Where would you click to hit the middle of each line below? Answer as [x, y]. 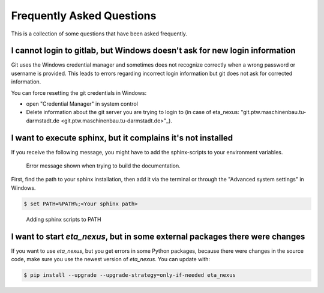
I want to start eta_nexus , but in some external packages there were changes [158, 236]
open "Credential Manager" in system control [82, 104]
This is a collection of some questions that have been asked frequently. [99, 34]
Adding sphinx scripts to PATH [64, 219]
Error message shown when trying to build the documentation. [103, 166]
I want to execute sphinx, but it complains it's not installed [122, 138]
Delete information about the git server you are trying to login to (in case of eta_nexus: [133, 112]
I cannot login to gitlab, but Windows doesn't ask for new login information [154, 51]
